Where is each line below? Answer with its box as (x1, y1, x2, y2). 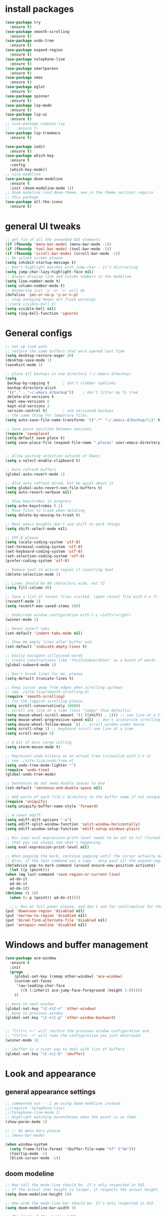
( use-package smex (5, 75, 43, 80)
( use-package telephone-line (5, 57, 65, 61)
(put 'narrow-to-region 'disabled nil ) (5, 913, 87, 918)
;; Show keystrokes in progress (5, 499, 72, 504)
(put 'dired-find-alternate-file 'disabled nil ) (5, 918, 107, 923)
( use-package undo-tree (5, 38, 54, 43)
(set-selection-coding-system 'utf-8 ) (5, 554, 85, 559)
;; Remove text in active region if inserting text (5, 567, 114, 572)
